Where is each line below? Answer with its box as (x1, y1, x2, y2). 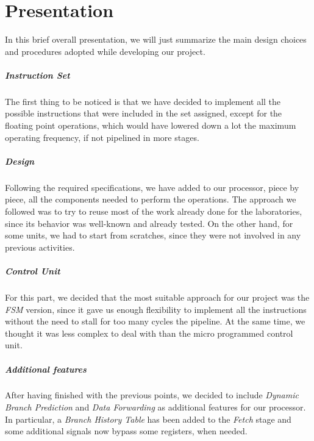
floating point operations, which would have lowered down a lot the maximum (5, 119, 296, 132)
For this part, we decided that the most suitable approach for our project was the (5, 290, 310, 303)
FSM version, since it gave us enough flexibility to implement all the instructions (5, 303, 307, 315)
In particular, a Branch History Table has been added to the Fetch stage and (5, 412, 291, 425)
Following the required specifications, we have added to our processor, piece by (5, 181, 299, 193)
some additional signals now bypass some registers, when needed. (5, 425, 248, 437)
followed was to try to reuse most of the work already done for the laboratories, (5, 205, 302, 217)
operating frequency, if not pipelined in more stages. (5, 131, 199, 143)
